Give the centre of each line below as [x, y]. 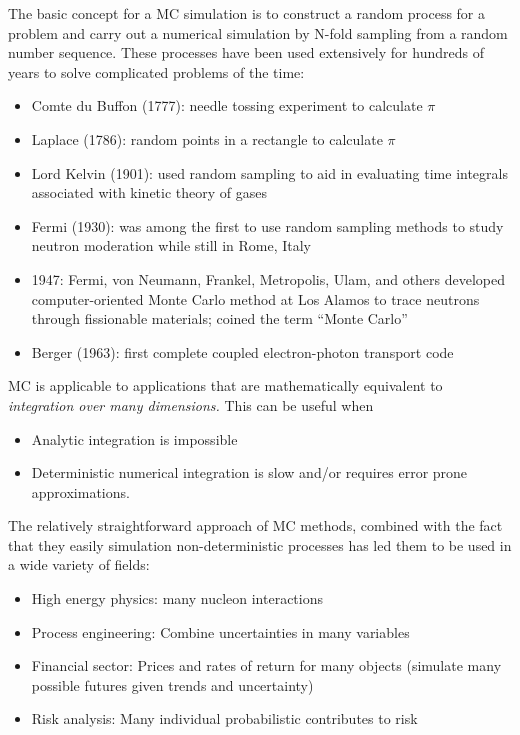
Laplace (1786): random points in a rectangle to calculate [207, 138]
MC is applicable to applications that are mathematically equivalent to [225, 385]
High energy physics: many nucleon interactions [177, 598]
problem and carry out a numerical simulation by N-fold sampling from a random [258, 32]
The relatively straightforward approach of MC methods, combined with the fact [255, 525]
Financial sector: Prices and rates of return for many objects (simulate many [266, 665]
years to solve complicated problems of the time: [156, 71]
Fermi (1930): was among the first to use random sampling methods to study [267, 225]
